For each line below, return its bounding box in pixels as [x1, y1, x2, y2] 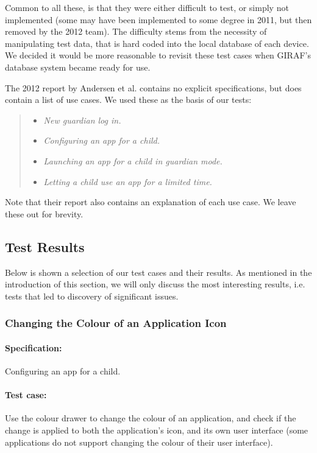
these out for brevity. [5, 207, 84, 220]
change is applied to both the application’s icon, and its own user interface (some [5, 423, 308, 436]
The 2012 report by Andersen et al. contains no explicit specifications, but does [5, 81, 302, 94]
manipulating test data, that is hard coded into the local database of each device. [5, 37, 309, 49]
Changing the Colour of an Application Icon [5, 315, 227, 331]
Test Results [5, 237, 85, 256]
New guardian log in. [43, 113, 121, 126]
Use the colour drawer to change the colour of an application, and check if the [5, 412, 296, 424]
